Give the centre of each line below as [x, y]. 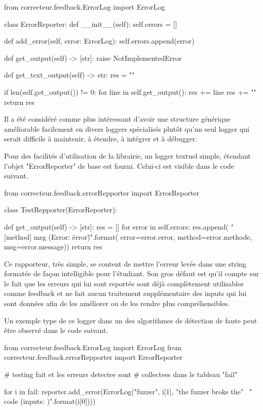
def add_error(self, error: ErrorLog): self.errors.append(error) [99, 41]
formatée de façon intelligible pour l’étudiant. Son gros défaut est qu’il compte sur [132, 273]
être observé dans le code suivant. [56, 330]
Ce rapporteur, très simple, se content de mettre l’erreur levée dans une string [125, 263]
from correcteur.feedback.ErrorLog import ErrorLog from [93, 347]
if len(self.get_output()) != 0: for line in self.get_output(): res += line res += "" [130, 91]
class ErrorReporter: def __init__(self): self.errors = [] [91, 24]
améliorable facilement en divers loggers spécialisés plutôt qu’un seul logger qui [127, 128]
